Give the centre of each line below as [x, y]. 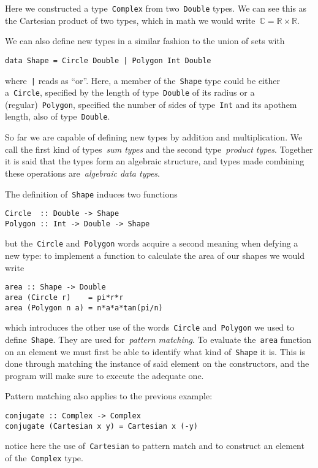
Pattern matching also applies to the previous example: [109, 396]
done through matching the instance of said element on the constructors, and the [157, 363]
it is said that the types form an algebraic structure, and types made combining [155, 161]
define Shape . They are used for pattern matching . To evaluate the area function [158, 339]
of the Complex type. [44, 458]
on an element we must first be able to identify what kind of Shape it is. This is [155, 351]
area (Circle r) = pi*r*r [64, 297]
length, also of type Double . [58, 116]
